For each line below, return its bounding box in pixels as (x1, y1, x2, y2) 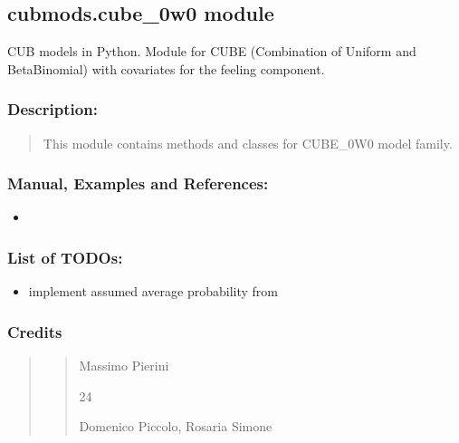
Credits (7, 320, 62, 342)
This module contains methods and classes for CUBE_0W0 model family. (43, 133, 453, 152)
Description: (7, 98, 98, 120)
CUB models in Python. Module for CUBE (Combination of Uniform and (7, 42, 416, 61)
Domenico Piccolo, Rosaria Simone (79, 417, 273, 436)
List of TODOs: (7, 246, 123, 268)
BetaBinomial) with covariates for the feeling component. (7, 59, 325, 78)
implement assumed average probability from (28, 282, 279, 301)
